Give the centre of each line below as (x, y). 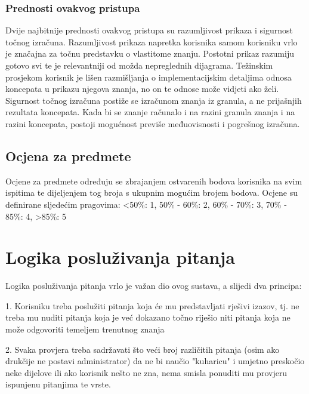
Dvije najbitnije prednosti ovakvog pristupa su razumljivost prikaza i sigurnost (149, 30)
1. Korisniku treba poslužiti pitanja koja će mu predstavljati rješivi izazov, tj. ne (152, 305)
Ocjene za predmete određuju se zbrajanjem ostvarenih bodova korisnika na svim (154, 181)
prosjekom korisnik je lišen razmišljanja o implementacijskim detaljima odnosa (149, 77)
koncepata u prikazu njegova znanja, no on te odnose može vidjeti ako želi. (142, 89)
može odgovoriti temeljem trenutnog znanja (85, 329)
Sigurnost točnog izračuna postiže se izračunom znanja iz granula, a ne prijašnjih (154, 100)
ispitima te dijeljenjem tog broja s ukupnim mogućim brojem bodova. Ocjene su (152, 193)
